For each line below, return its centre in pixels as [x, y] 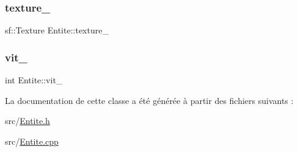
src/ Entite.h [27, 121]
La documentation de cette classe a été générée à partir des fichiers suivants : [149, 100]
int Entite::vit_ [34, 80]
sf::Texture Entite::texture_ [57, 30]
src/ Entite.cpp [32, 141]
